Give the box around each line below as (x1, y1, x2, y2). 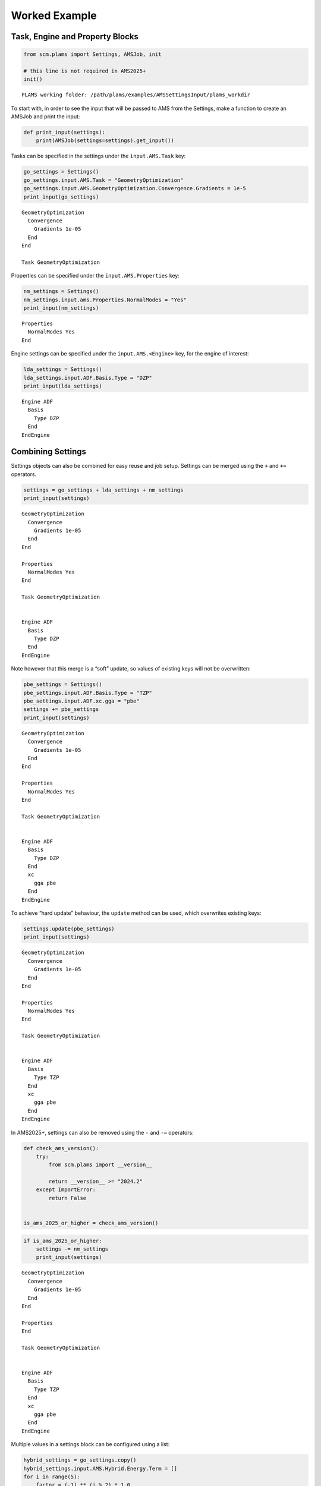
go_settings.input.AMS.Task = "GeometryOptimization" (23, 177, 184, 184)
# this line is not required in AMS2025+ (23, 67, 146, 74)
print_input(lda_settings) (23, 383, 102, 389)
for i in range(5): (23, 1473, 80, 1480)
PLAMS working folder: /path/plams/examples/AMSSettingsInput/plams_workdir (21, 92, 251, 98)
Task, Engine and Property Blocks (11, 32, 139, 42)
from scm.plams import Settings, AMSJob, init (23, 51, 162, 58)
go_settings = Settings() (23, 168, 99, 175)
